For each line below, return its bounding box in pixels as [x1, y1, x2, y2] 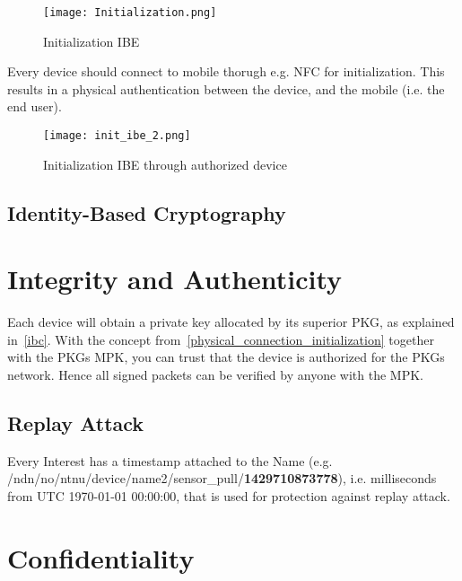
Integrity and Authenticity [7, 260, 343, 297]
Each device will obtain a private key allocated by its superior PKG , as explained [7, 313, 455, 331]
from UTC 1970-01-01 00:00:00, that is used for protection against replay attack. [7, 486, 450, 505]
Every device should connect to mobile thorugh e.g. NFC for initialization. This [7, 62, 445, 81]
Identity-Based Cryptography [7, 198, 286, 226]
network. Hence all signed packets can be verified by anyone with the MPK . [7, 365, 423, 383]
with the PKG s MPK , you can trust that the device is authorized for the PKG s [7, 348, 445, 366]
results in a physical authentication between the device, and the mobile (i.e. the [7, 79, 445, 98]
